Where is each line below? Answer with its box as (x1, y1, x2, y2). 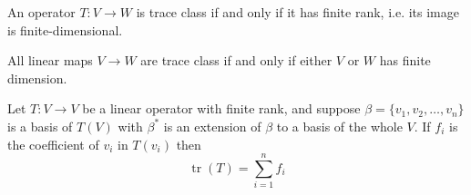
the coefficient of (7, 134, 99, 153)
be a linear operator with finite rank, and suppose (82, 99, 361, 118)
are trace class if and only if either (140, 51, 333, 70)
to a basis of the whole (276, 116, 403, 135)
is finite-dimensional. (7, 20, 123, 39)
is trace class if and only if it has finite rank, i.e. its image (136, 3, 459, 21)
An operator (7, 3, 76, 21)
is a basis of (7, 116, 73, 135)
